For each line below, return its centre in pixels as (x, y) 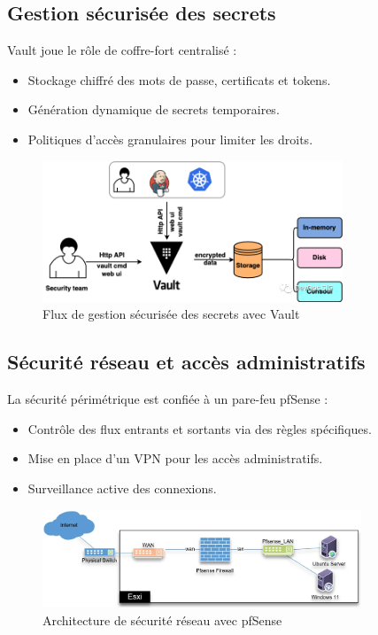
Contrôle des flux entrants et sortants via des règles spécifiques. (200, 428)
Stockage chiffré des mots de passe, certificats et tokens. (179, 79)
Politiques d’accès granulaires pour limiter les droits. (170, 139)
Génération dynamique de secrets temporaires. (154, 109)
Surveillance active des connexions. (122, 488)
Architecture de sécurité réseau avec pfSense (162, 620)
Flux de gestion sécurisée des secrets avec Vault (171, 314)
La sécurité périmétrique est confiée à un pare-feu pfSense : (168, 399)
